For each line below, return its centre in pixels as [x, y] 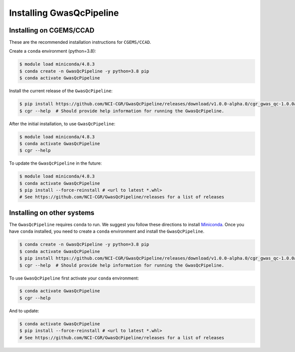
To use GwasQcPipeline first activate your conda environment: [74, 278]
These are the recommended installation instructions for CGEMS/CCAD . [80, 42]
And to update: [24, 311]
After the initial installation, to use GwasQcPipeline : [62, 124]
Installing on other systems [52, 213]
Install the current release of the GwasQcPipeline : [61, 91]
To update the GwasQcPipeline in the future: [56, 163]
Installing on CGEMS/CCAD [52, 30]
